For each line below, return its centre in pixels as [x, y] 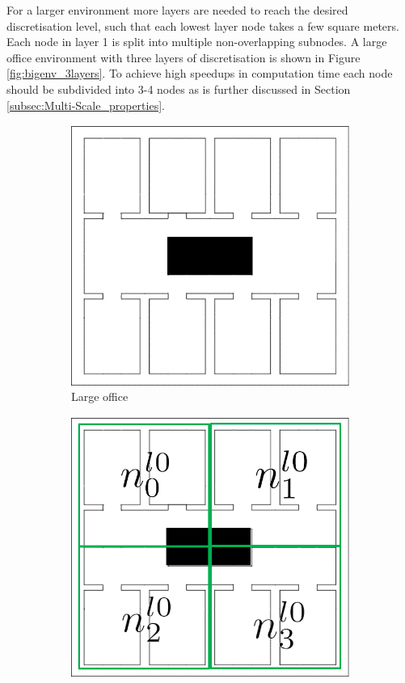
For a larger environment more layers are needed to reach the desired [177, 10]
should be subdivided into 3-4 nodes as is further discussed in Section [179, 89]
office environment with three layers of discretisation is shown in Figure [184, 57]
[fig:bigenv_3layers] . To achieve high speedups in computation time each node [200, 73]
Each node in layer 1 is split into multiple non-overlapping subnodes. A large [197, 42]
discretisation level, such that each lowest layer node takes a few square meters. [203, 25]
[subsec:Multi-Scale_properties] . [86, 105]
